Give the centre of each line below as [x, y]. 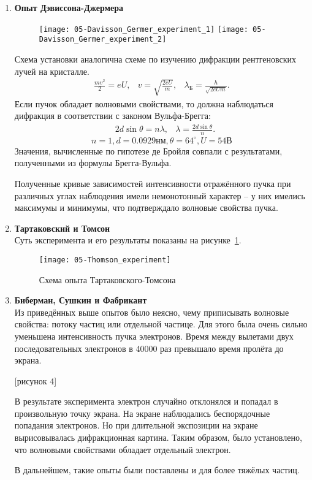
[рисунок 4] [36, 380]
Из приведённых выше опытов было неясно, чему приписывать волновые [152, 312]
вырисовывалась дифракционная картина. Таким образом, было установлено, [158, 437]
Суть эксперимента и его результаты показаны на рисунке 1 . [128, 240]
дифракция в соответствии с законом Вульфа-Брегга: [112, 116]
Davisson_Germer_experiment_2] [103, 40]
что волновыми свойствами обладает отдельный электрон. [123, 449]
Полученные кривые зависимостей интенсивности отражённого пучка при [153, 183]
